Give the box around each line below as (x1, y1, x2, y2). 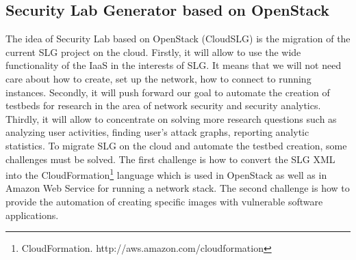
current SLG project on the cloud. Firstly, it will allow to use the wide (5, 44, 301, 59)
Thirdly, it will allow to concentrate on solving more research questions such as (5, 111, 337, 126)
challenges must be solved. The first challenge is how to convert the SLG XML (5, 151, 335, 166)
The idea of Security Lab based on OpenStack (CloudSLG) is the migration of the (5, 31, 351, 46)
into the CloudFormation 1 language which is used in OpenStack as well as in (5, 166, 327, 182)
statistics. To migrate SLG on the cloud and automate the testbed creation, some (5, 138, 347, 152)
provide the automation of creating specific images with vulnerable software (5, 194, 323, 208)
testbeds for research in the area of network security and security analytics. (5, 98, 321, 113)
